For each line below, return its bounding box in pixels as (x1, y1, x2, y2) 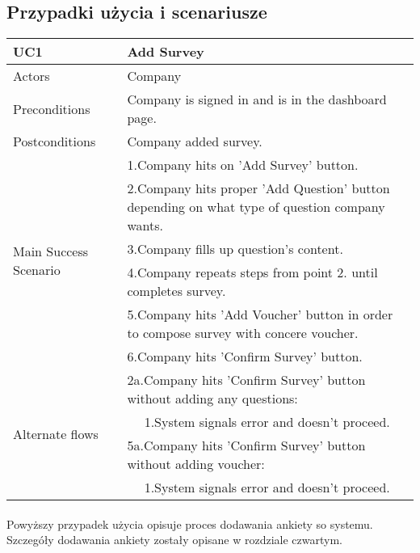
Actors (13, 66, 50, 86)
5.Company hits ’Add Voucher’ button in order (127, 305, 393, 324)
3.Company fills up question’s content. (127, 239, 343, 259)
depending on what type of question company (127, 197, 385, 217)
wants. (127, 216, 163, 235)
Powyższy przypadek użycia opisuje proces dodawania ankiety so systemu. (6, 515, 373, 532)
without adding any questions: (127, 389, 298, 408)
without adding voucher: (127, 454, 265, 474)
